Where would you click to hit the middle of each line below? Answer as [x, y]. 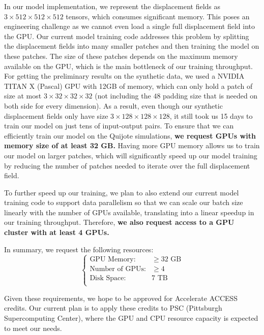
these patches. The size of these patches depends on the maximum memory [121, 56]
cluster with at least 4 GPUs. [57, 232]
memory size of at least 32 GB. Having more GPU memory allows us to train [132, 145]
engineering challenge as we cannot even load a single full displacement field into [129, 26]
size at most [23, 96]
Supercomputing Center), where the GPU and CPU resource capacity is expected [131, 318]
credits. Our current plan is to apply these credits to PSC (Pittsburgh [113, 308]
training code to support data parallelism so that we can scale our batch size [124, 202]
